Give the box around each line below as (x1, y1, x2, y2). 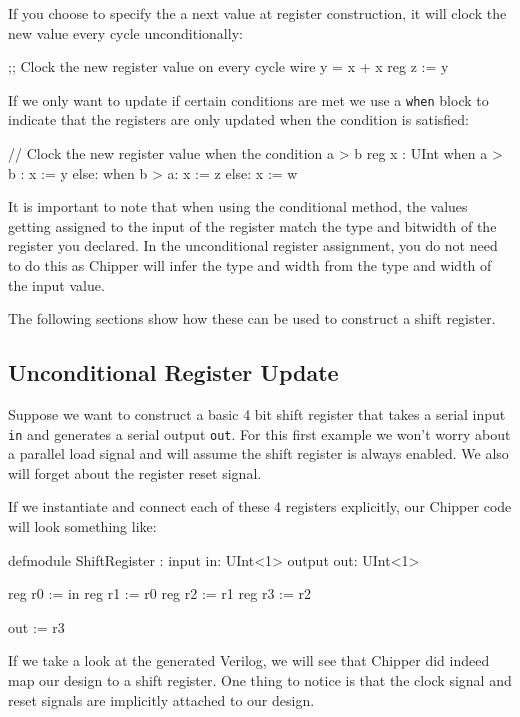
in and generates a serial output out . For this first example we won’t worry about (8, 423, 511, 444)
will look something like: (8, 516, 157, 537)
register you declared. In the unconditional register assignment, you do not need (8, 235, 498, 256)
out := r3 (8, 616, 65, 637)
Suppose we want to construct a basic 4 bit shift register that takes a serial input (8, 403, 506, 424)
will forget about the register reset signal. (8, 462, 262, 483)
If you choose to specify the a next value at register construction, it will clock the (8, 3, 507, 23)
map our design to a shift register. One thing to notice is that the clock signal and (8, 669, 512, 690)
